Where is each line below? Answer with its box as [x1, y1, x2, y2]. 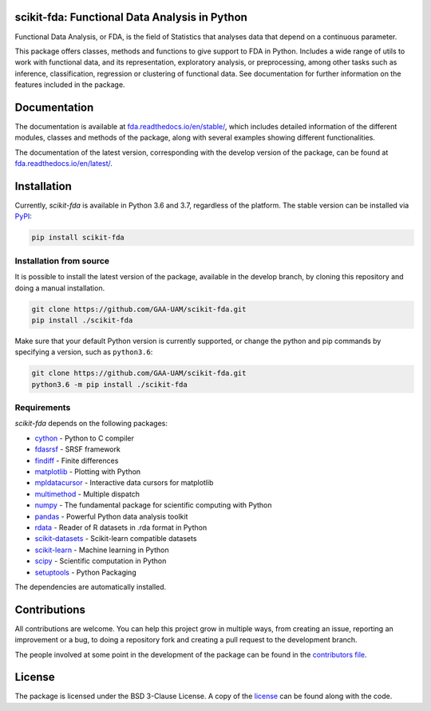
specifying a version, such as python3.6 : [14, 347, 153, 357]
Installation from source [14, 255, 110, 267]
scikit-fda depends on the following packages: [14, 419, 168, 429]
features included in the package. [14, 80, 125, 89]
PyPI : [14, 211, 32, 221]
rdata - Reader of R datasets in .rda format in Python [34, 523, 208, 532]
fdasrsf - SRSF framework [34, 444, 121, 454]
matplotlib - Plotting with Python [34, 467, 141, 476]
